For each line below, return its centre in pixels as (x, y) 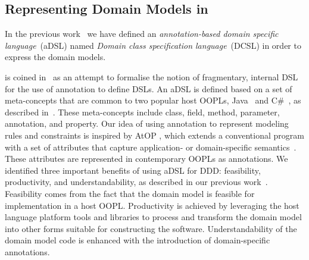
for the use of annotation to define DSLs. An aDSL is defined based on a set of (149, 88)
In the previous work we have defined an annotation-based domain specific (142, 34)
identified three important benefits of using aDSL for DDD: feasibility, (133, 170)
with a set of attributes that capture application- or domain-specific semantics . (151, 147)
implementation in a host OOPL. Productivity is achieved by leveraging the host (152, 205)
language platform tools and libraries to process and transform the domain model (153, 217)
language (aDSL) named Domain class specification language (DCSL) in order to (153, 45)
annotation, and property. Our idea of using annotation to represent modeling (147, 123)
